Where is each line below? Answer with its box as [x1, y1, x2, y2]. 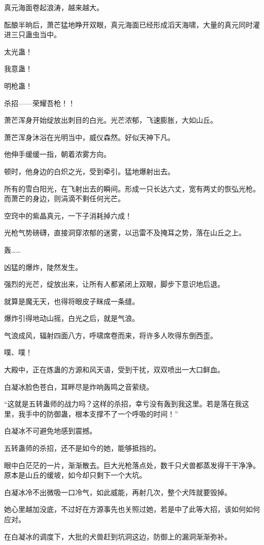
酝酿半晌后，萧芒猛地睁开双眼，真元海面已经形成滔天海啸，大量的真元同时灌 [4, 19, 260, 30]
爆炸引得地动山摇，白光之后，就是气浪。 [4, 313, 139, 323]
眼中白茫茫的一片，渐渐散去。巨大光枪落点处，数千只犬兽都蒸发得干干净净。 [4, 459, 260, 470]
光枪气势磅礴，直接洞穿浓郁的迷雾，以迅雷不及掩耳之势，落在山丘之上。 [4, 227, 246, 238]
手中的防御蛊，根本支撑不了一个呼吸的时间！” [25, 408, 178, 419]
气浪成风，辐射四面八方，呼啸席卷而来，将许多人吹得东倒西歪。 [4, 330, 217, 340]
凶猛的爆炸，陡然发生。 [4, 261, 82, 272]
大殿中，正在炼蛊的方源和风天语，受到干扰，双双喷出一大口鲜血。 [4, 364, 224, 375]
